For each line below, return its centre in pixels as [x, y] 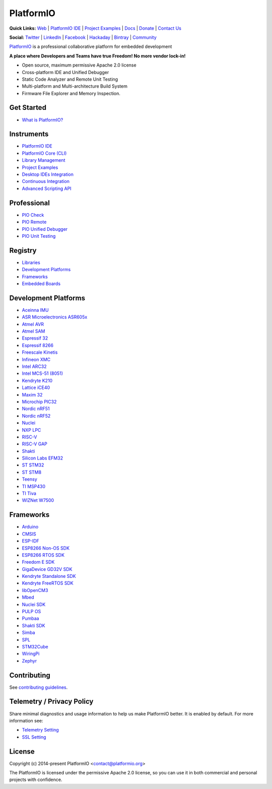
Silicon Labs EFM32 [42, 458]
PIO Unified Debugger [45, 229]
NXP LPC [31, 430]
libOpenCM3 [35, 590]
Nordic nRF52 [36, 416]
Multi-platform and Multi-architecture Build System [75, 86]
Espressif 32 [35, 338]
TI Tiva [29, 493]
